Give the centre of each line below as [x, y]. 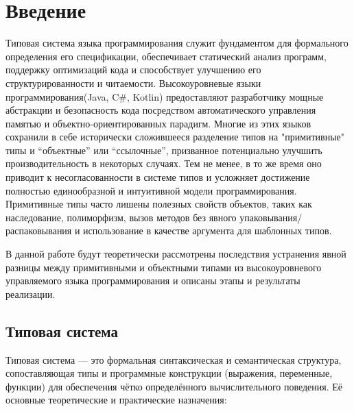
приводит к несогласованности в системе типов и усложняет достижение [158, 177]
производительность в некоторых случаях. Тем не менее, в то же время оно [164, 163]
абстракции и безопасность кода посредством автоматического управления [161, 110]
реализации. [31, 294]
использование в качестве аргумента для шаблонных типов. [208, 231]
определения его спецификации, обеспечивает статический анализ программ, [166, 56]
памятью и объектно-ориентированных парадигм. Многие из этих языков [158, 123]
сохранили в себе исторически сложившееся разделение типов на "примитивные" [175, 137]
